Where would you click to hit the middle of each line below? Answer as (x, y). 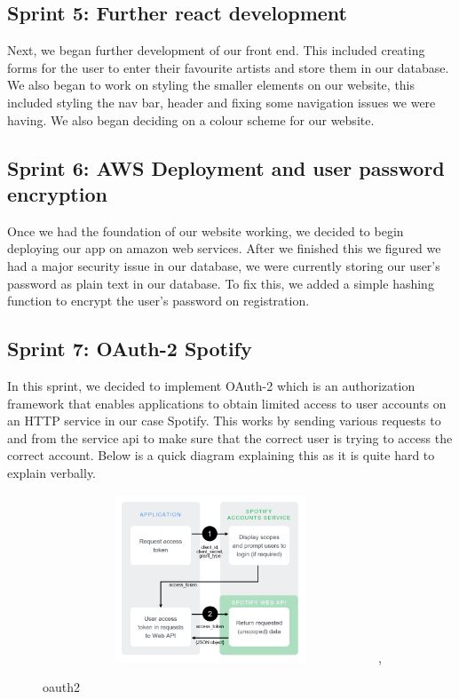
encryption (57, 193)
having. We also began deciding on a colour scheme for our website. (191, 119)
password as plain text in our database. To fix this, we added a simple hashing (221, 283)
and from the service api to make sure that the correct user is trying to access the (230, 437)
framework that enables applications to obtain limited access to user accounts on (227, 403)
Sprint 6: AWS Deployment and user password (226, 167)
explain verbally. (52, 472)
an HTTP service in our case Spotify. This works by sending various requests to (224, 421)
